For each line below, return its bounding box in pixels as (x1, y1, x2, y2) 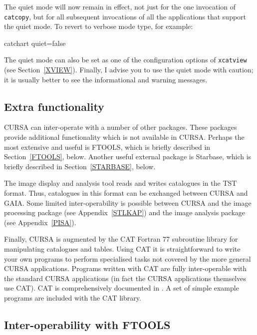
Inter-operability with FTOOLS (4, 317, 171, 332)
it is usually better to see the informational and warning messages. (4, 74, 208, 84)
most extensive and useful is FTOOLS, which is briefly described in (4, 141, 211, 152)
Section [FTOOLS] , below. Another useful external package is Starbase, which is (4, 151, 252, 162)
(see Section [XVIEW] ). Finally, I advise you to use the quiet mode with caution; (4, 64, 254, 75)
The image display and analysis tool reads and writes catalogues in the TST (4, 178, 237, 188)
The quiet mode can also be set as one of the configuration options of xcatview (4, 54, 247, 65)
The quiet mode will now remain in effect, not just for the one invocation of (4, 1, 236, 11)
